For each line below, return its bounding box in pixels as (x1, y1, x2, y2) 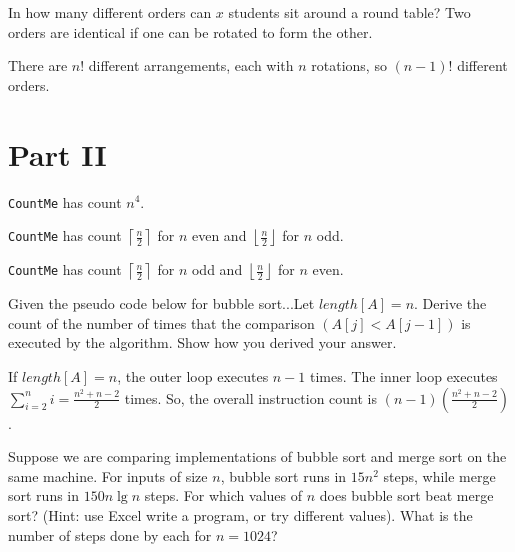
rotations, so (311, 55, 387, 76)
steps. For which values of (144, 485, 302, 506)
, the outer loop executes (117, 365, 269, 386)
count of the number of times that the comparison (8, 312, 315, 333)
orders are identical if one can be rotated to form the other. (8, 21, 373, 42)
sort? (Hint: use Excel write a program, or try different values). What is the (8, 504, 473, 525)
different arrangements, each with (88, 55, 294, 76)
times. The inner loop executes (310, 365, 498, 386)
